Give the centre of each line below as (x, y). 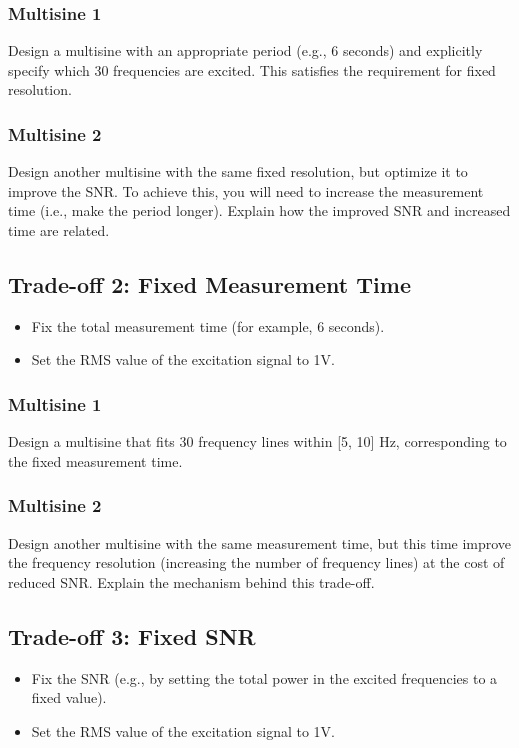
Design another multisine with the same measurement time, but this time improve (260, 542)
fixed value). (69, 697)
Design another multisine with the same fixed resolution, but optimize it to (238, 171)
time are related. (59, 230)
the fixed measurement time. (95, 460)
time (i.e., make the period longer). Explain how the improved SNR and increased (259, 210)
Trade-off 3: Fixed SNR (132, 635)
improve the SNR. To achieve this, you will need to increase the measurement (246, 190)
